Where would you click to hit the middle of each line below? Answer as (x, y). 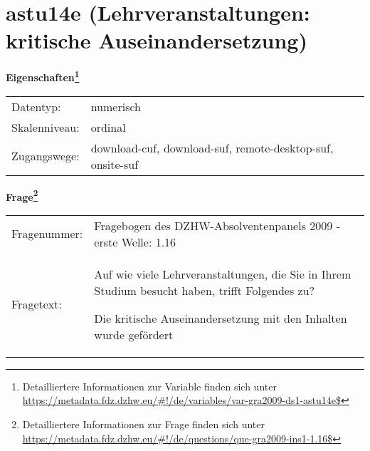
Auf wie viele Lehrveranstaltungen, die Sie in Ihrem (223, 274)
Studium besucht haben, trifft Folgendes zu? (205, 290)
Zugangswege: (46, 156)
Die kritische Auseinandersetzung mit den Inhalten (221, 318)
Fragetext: (37, 304)
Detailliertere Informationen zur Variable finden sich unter (149, 386)
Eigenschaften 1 (43, 76)
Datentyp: (36, 106)
